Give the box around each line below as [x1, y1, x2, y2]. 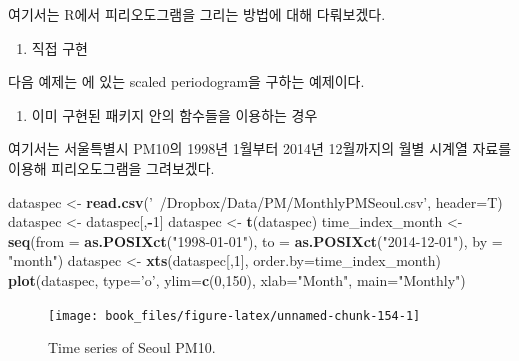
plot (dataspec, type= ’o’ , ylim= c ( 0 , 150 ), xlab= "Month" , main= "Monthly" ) [8, 269, 466, 290]
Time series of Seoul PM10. [48, 337, 216, 358]
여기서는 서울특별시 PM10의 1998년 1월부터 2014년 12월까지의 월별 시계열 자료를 [8, 138, 512, 159]
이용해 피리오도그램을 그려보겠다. [8, 157, 215, 178]
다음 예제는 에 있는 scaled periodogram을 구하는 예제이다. [8, 71, 365, 92]
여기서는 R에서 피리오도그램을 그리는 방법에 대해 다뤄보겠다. [8, 4, 386, 24]
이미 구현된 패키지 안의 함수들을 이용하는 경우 [31, 104, 318, 125]
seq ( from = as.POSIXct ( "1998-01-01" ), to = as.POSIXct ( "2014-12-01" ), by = [8, 230, 503, 251]
